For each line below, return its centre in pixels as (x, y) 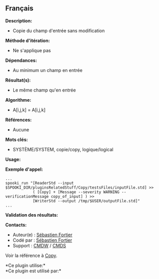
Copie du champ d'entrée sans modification (59, 31)
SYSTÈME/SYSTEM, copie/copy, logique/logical (63, 149)
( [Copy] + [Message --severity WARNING (76, 192)
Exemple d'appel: (24, 169)
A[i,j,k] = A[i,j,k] (29, 110)
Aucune (21, 129)
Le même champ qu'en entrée (44, 90)
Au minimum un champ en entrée (47, 70)
